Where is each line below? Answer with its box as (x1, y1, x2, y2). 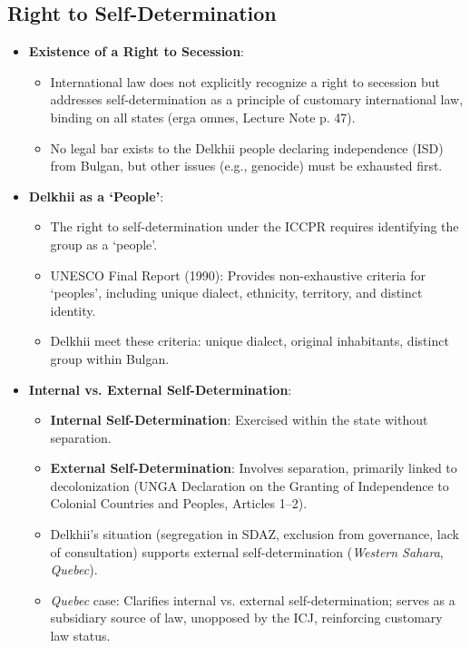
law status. (50, 626, 111, 645)
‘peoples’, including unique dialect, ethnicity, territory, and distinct (50, 283, 423, 302)
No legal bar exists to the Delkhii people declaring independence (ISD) (50, 138, 444, 157)
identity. (50, 300, 96, 319)
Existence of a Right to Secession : (28, 42, 245, 61)
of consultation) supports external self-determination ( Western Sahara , (50, 542, 444, 561)
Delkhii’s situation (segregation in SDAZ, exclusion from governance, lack (50, 525, 459, 544)
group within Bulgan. (50, 349, 170, 368)
